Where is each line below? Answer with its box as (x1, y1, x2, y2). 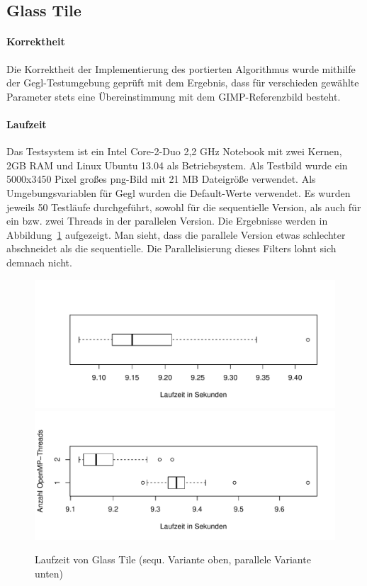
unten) (35, 566, 64, 580)
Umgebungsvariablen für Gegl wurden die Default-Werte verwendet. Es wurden (6, 185, 351, 200)
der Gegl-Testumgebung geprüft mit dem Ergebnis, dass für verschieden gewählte (6, 75, 359, 90)
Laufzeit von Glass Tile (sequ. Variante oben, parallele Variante (35, 552, 311, 567)
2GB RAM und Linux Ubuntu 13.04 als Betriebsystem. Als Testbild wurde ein (6, 157, 348, 172)
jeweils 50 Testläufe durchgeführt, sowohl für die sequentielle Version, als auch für (6, 199, 361, 214)
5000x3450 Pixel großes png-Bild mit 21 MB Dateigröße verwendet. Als (6, 171, 316, 186)
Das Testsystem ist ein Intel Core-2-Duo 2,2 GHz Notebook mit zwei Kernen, (6, 144, 342, 159)
